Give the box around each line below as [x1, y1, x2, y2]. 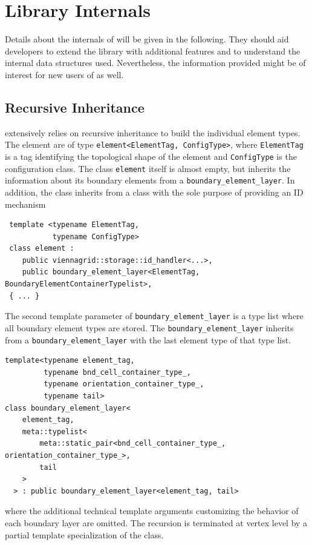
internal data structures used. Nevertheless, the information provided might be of [5, 56, 306, 69]
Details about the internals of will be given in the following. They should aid [5, 33, 289, 45]
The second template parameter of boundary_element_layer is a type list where [5, 309, 304, 322]
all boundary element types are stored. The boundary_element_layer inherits [5, 321, 294, 334]
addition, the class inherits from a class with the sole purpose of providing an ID [5, 185, 304, 198]
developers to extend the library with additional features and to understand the [5, 44, 301, 57]
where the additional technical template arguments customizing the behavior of [5, 504, 299, 517]
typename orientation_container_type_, [44, 380, 204, 389]
